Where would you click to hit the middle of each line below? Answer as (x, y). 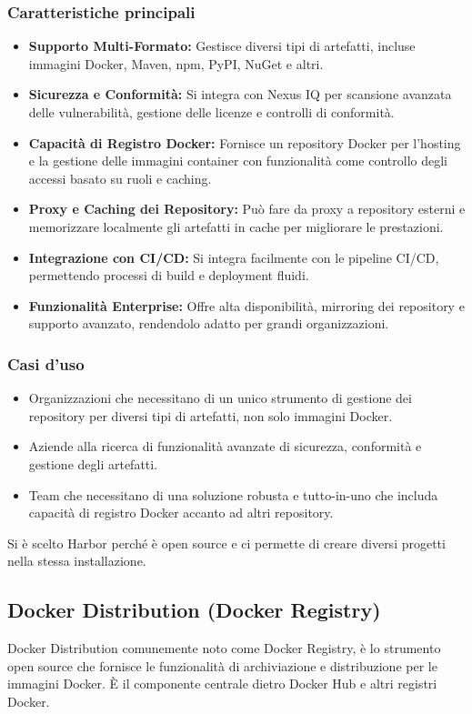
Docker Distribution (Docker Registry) (194, 610)
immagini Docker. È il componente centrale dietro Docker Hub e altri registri (222, 684)
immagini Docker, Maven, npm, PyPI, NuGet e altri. (176, 63)
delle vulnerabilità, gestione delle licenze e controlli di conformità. (211, 112)
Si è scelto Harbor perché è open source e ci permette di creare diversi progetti (226, 543)
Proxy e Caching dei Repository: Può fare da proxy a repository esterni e (247, 209)
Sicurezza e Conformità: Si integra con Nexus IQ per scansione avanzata (240, 94)
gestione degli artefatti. (93, 463)
